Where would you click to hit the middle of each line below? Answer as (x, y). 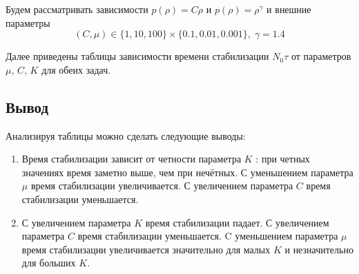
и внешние (289, 9)
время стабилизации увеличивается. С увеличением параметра (162, 186)
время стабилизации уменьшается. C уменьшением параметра (208, 236)
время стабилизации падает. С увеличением (237, 222)
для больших (49, 263)
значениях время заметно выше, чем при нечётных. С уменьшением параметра (187, 172)
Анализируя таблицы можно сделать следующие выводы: (126, 135)
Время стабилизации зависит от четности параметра (132, 159)
